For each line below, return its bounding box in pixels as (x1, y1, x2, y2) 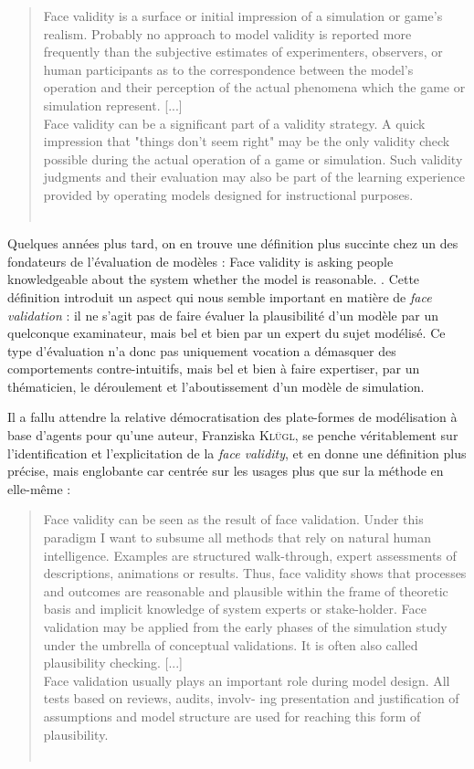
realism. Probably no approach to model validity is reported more (43, 24, 412, 43)
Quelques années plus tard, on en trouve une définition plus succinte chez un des (7, 234, 458, 253)
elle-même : (7, 479, 71, 498)
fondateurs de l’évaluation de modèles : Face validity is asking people (7, 251, 394, 270)
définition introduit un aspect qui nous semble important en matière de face (7, 287, 432, 306)
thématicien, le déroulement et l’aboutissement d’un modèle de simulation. (7, 376, 425, 395)
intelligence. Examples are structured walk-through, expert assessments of (43, 545, 457, 564)
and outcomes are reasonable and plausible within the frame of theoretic (43, 581, 448, 600)
